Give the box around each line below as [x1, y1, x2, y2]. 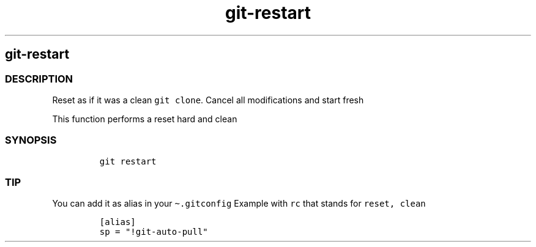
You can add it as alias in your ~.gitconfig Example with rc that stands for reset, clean [52, 198, 426, 209]
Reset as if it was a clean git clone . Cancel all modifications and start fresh [52, 94, 364, 105]
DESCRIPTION [5, 72, 73, 85]
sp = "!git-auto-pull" [99, 227, 208, 237]
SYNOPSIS [5, 134, 57, 147]
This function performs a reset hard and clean [52, 113, 237, 124]
